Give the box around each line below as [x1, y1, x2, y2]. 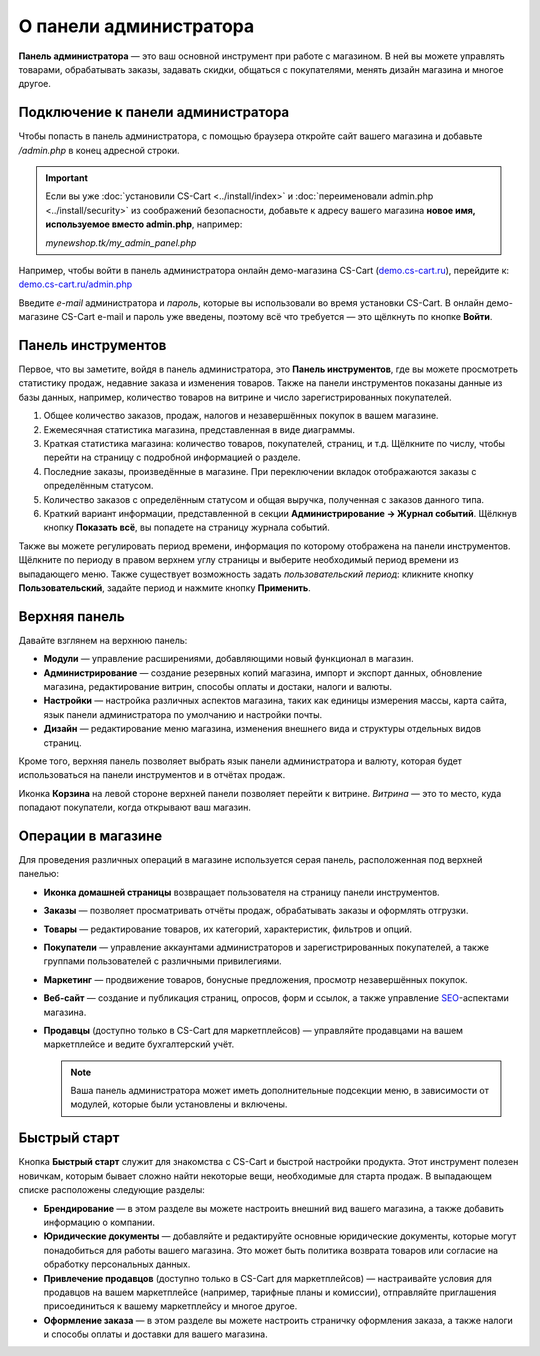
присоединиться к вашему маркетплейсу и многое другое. [43, 1300, 298, 1312]
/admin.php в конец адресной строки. [18, 144, 180, 156]
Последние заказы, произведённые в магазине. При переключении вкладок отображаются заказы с [43, 465, 477, 477]
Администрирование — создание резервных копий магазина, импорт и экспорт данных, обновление [43, 666, 483, 679]
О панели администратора [18, 15, 255, 37]
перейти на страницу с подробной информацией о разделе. [43, 451, 301, 464]
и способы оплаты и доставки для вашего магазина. [43, 1328, 269, 1340]
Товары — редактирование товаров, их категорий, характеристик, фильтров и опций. [43, 923, 412, 935]
